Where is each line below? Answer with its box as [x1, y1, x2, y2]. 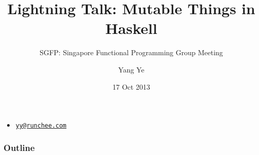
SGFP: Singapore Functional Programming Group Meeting [40, 47, 223, 58]
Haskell [105, 18, 158, 38]
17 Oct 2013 [113, 81, 150, 92]
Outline [4, 141, 35, 153]
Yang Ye [118, 64, 144, 74]
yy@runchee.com [15, 122, 67, 130]
